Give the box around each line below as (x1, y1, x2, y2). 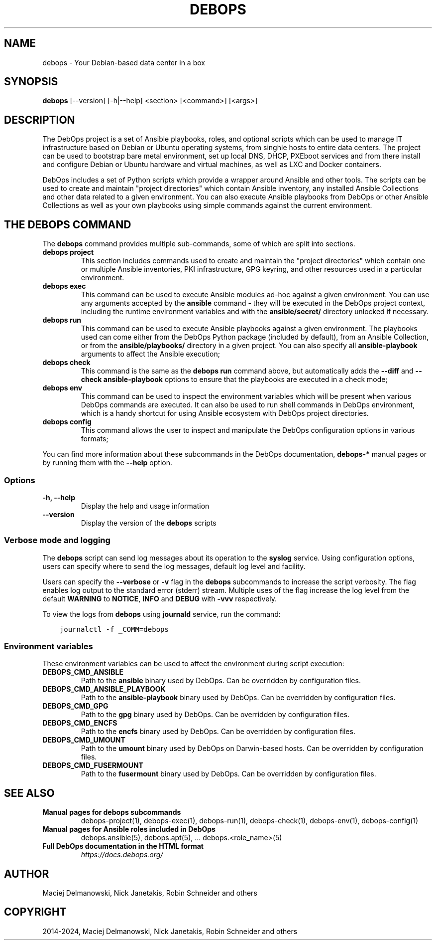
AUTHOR (4, 867, 49, 880)
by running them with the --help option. (42, 458, 172, 467)
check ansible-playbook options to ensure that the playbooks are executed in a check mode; (81, 375, 388, 384)
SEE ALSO (4, 786, 55, 799)
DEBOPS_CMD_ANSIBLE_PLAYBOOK (42, 685, 166, 694)
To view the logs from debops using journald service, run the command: (42, 609, 281, 618)
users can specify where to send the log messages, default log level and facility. (42, 562, 306, 570)
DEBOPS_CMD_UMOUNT (42, 736, 125, 745)
